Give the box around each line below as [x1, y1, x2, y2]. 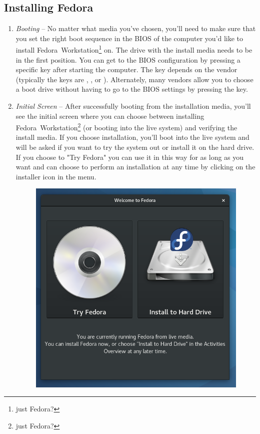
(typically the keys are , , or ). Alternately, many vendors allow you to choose [15, 74, 253, 84]
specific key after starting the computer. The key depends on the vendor [15, 64, 237, 75]
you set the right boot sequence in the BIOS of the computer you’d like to [15, 33, 243, 43]
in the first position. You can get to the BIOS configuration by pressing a [15, 54, 240, 65]
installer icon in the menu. [15, 171, 96, 181]
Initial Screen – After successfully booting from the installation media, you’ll [15, 101, 251, 111]
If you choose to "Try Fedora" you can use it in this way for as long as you [15, 151, 244, 162]
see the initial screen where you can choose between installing [15, 110, 204, 121]
